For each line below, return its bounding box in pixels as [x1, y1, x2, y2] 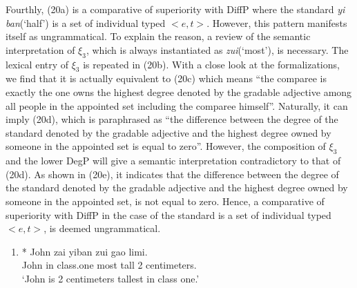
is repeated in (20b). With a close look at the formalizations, [83, 57, 340, 71]
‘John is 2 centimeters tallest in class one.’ [21, 271, 200, 285]
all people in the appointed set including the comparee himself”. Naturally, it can [6, 98, 348, 113]
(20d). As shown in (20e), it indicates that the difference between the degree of [6, 166, 339, 181]
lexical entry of [6, 57, 69, 71]
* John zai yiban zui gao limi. [21, 244, 148, 258]
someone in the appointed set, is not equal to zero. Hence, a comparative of [6, 193, 325, 208]
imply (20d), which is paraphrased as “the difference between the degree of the [6, 112, 338, 126]
